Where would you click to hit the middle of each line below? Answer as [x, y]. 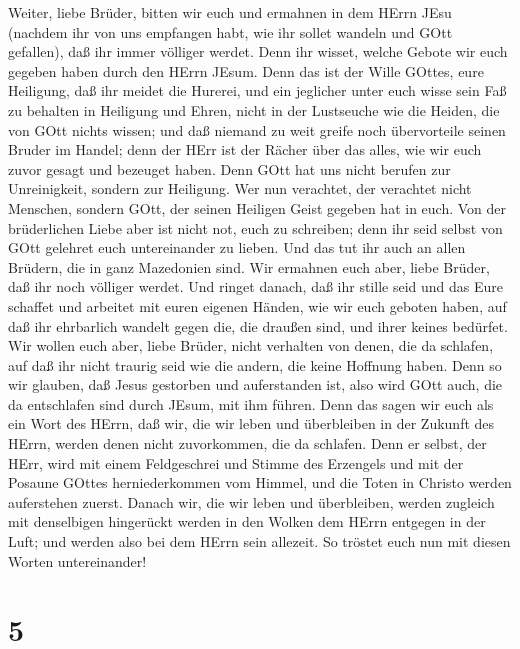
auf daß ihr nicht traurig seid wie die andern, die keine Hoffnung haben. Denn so [255, 364]
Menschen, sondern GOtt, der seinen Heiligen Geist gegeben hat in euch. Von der [257, 207]
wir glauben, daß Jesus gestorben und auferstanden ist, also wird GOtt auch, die [255, 384]
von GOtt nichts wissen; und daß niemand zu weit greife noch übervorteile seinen [257, 129]
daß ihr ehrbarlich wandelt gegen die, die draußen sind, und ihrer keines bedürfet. [258, 325]
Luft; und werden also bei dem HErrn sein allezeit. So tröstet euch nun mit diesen [259, 541]
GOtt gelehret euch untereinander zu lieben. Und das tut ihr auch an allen [237, 247]
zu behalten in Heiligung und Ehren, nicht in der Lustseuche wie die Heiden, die [254, 109]
